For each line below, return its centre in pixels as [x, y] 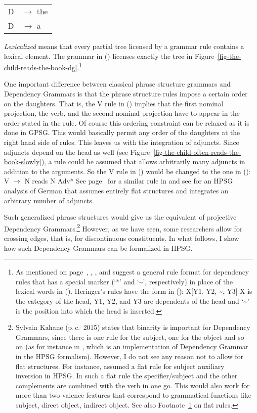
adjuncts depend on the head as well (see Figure [77, 152]
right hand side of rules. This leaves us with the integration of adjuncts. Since [122, 142]
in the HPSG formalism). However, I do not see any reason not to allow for [129, 356]
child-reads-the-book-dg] [41, 67]
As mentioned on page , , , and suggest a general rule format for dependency [132, 272]
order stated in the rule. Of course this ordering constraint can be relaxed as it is [127, 122]
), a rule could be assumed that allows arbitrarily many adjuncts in [143, 161]
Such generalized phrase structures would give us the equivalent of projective [120, 217]
